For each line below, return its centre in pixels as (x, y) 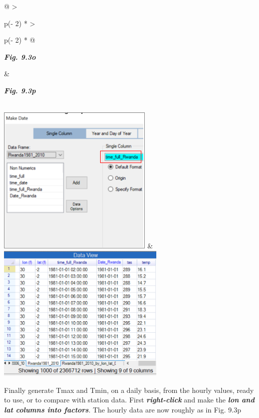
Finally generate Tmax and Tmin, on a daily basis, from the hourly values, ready (129, 390)
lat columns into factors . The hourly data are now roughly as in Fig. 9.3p (123, 409)
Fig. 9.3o (20, 56)
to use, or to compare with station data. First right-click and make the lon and (129, 400)
